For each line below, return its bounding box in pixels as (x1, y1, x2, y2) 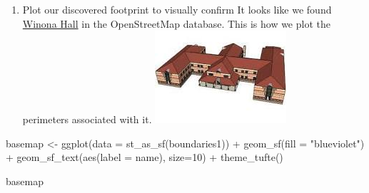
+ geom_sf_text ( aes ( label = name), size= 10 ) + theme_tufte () (6, 150, 283, 165)
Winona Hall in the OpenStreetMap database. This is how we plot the (22, 16, 330, 31)
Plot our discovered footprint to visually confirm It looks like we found (22, 2, 332, 16)
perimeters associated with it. (22, 112, 152, 127)
